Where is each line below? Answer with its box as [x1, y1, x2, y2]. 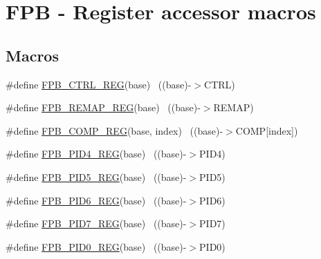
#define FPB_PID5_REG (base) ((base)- [6, 169, 187, 184]
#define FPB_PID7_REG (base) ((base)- [6, 216, 187, 231]
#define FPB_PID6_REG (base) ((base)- [6, 193, 187, 207]
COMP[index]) [235, 123, 298, 137]
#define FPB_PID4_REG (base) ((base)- [6, 146, 187, 161]
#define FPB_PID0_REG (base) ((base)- [6, 239, 187, 253]
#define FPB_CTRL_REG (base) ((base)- [6, 77, 192, 91]
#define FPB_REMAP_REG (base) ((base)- [6, 100, 201, 115]
